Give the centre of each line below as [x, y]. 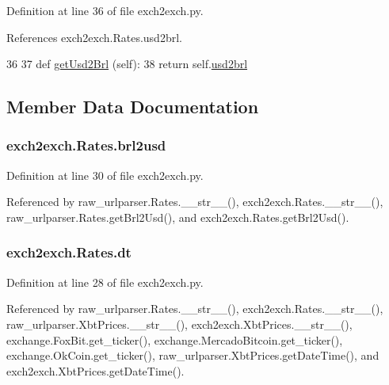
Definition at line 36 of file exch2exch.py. [105, 10]
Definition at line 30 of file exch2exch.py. [105, 175]
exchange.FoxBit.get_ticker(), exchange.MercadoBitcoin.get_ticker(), [175, 339]
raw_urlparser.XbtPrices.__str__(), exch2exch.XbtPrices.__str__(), [179, 324]
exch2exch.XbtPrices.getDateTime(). [95, 370]
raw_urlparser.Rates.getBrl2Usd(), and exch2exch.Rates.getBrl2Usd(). [178, 217]
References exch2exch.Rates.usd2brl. [94, 37]
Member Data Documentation [133, 107]
